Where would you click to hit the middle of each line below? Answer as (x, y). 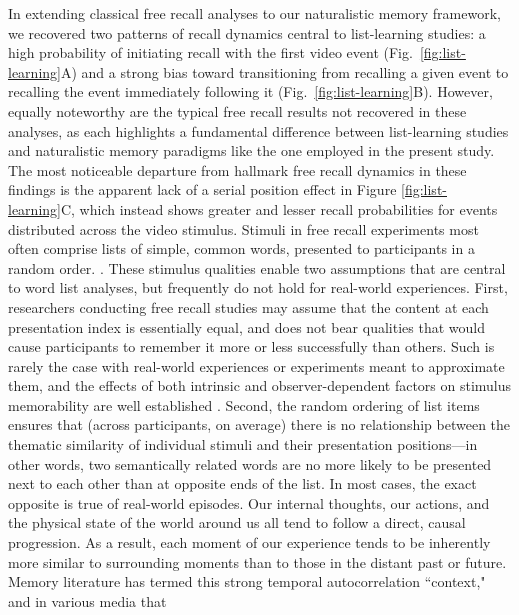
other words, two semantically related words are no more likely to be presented (250, 463)
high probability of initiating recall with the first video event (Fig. (210, 52)
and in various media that (87, 600)
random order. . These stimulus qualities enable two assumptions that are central (257, 267)
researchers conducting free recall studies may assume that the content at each (248, 306)
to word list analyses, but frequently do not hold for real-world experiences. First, (258, 287)
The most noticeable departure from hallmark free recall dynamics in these (237, 169)
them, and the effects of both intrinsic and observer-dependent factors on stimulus (260, 385)
